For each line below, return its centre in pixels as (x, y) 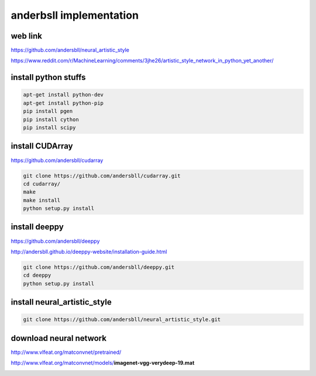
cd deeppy (37, 275)
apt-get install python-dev (63, 95)
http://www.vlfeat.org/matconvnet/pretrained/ (66, 352)
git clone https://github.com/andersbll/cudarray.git (102, 176)
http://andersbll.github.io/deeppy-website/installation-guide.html (89, 251)
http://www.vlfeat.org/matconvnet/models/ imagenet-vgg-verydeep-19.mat (103, 363)
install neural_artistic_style (61, 302)
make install (42, 200)
